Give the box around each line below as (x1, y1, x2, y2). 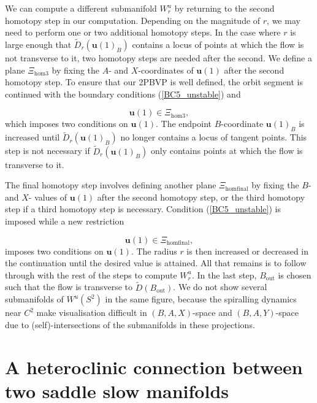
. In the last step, (191, 268, 257, 281)
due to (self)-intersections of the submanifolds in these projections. (5, 318, 255, 331)
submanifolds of (5, 293, 64, 305)
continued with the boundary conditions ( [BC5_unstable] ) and (5, 87, 241, 100)
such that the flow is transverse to (5, 280, 133, 293)
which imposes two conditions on (5, 117, 128, 130)
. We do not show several (173, 280, 267, 293)
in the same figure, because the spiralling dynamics (105, 293, 297, 305)
